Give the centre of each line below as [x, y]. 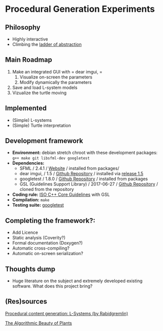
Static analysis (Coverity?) [39, 238]
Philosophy [23, 27]
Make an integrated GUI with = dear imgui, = [57, 72]
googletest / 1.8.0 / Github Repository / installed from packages [84, 179]
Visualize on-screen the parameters [56, 77]
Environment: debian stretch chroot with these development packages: [85, 153]
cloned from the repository [47, 189]
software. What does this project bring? [52, 286]
